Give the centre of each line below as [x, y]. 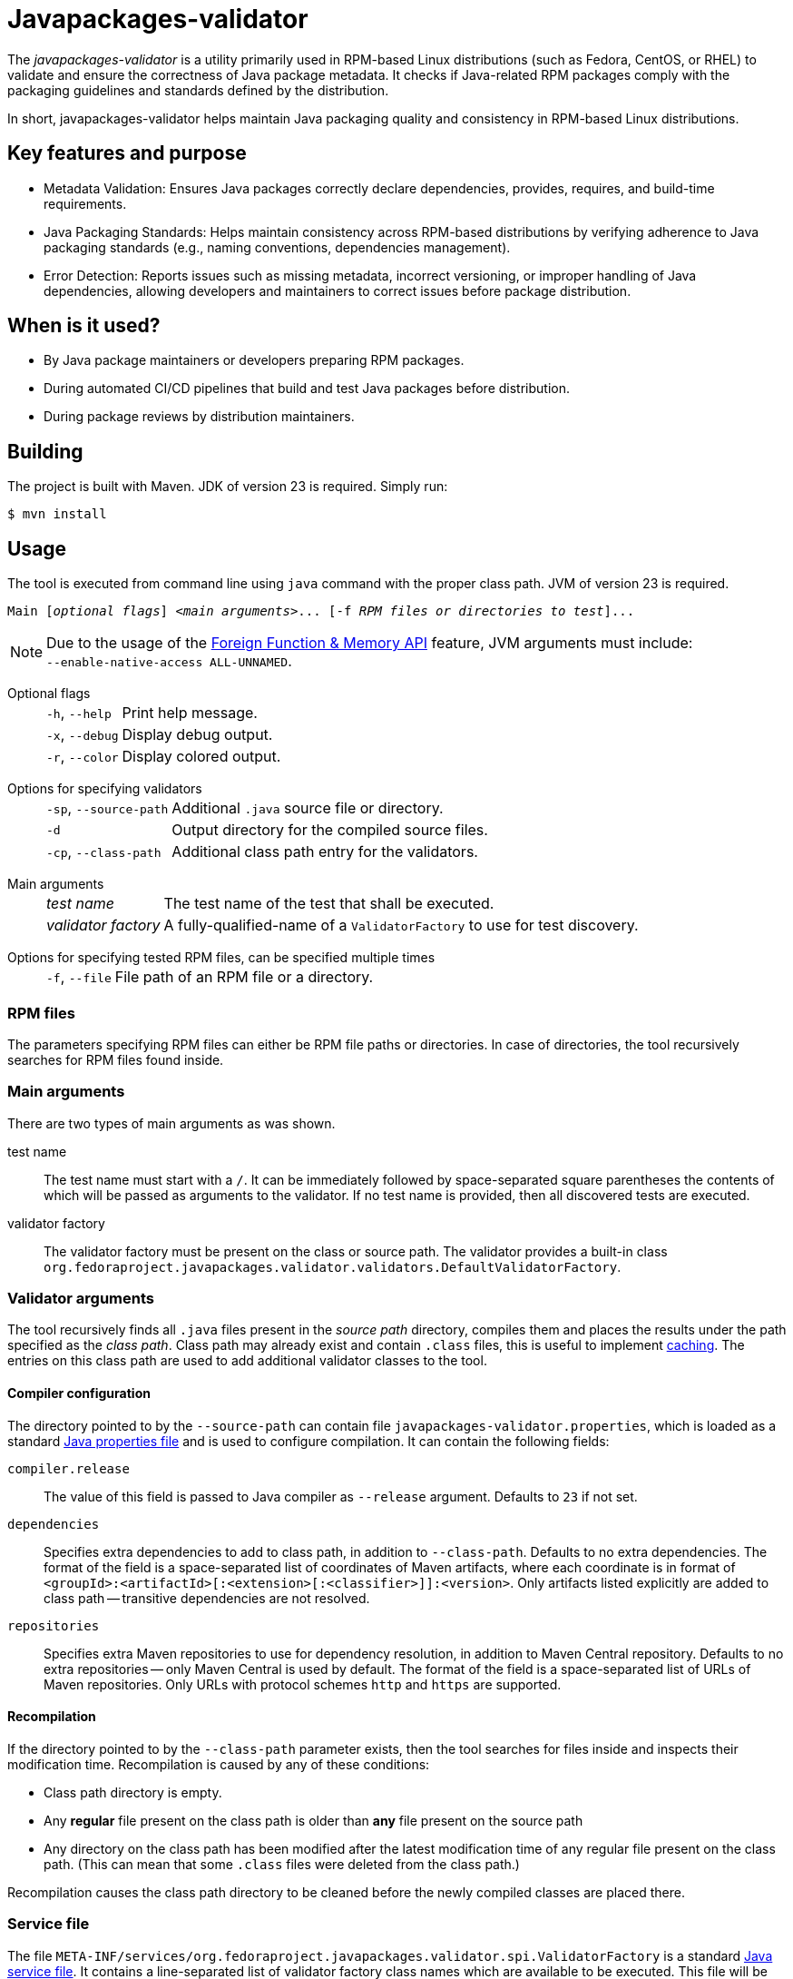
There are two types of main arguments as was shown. [171, 1123]
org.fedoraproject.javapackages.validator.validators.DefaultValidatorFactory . [333, 1266]
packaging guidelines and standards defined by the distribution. [198, 90]
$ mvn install [57, 514]
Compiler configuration [79, 1393]
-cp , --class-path [104, 852]
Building [45, 451]
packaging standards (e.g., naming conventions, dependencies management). [277, 247]
